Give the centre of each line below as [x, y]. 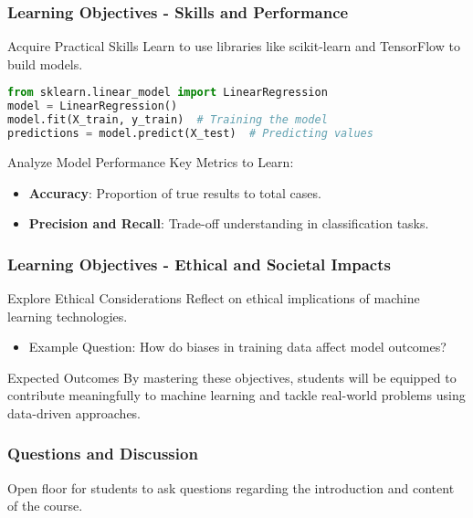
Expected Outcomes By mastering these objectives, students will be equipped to [232, 377]
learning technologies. [68, 316]
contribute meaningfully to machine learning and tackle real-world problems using [236, 395]
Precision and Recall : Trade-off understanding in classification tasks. [229, 223]
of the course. [45, 506]
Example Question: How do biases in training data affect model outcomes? [237, 347]
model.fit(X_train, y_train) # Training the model [168, 120]
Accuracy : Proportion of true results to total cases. [175, 192]
